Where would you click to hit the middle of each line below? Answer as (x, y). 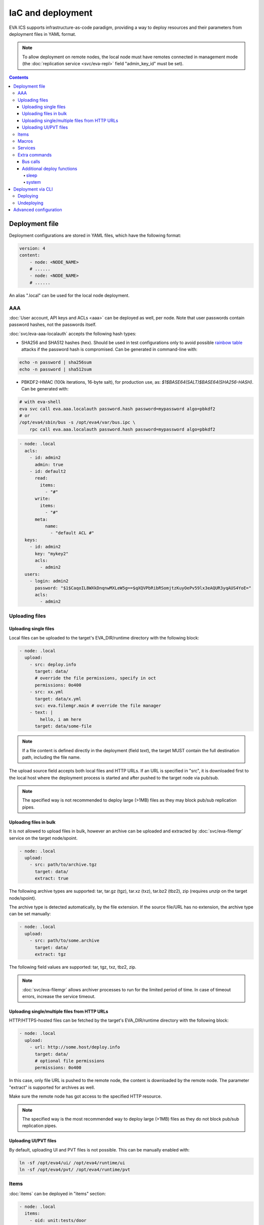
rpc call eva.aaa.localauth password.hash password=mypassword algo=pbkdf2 (122, 429)
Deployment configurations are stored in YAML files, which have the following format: (95, 235)
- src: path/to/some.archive (65, 941)
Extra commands (35, 155)
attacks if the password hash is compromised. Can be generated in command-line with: (109, 349)
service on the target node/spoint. (43, 838)
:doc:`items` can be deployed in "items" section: (57, 1194)
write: (43, 499)
